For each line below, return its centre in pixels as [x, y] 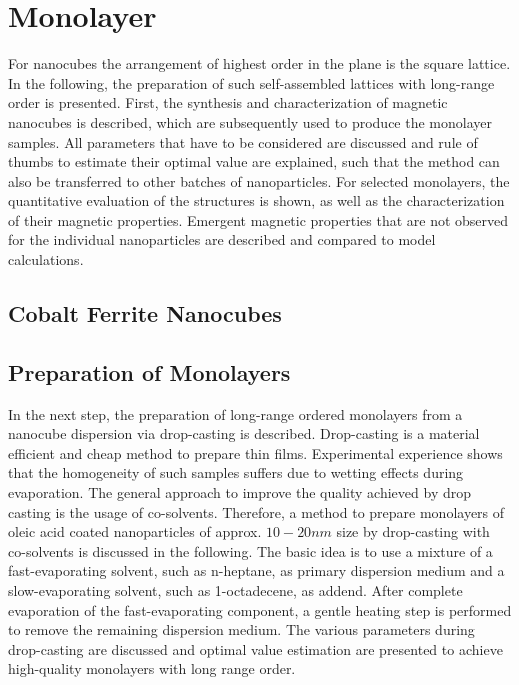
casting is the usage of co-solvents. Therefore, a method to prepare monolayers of [256, 511]
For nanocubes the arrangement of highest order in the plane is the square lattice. [259, 63]
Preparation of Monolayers [149, 371]
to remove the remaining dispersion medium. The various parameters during [241, 629]
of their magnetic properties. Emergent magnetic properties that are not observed [258, 219]
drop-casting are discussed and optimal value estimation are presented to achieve [255, 648]
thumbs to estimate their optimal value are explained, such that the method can [254, 161]
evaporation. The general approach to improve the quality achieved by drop [239, 492]
